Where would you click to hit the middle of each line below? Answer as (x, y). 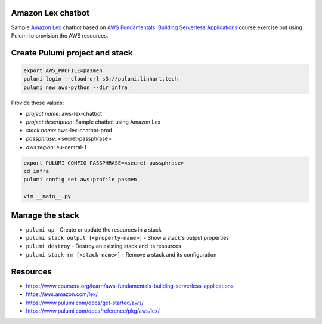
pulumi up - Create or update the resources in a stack (94, 229)
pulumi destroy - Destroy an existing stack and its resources (103, 246)
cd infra (36, 171)
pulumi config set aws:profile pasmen (80, 180)
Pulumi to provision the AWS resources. (60, 35)
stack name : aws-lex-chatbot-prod (69, 130)
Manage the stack (45, 215)
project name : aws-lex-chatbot (64, 114)
